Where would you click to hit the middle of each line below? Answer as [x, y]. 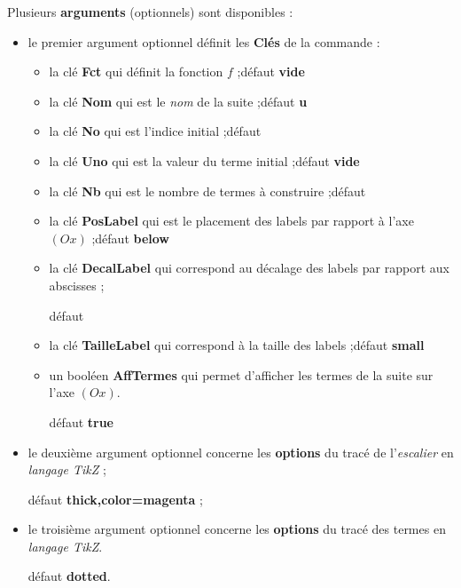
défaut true [81, 421]
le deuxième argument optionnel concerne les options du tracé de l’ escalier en [241, 452]
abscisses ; [77, 285]
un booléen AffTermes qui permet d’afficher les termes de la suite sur [241, 374]
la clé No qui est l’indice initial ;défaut [155, 131]
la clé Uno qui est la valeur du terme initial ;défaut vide [204, 160]
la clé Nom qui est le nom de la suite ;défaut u [178, 101]
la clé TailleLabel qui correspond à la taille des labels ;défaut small [237, 345]
